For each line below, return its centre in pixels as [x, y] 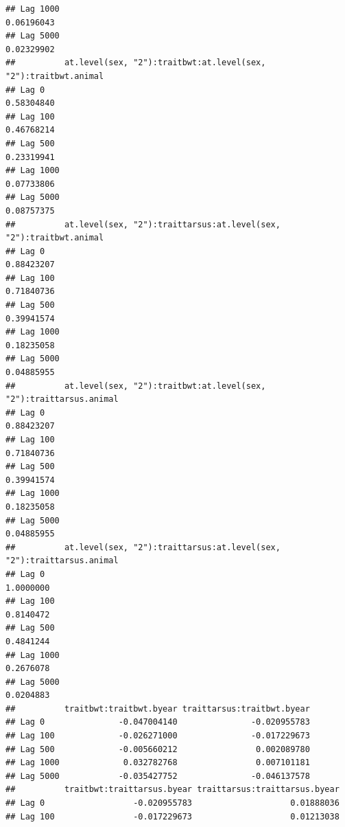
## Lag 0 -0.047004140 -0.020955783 [158, 722]
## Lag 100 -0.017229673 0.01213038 [172, 816]
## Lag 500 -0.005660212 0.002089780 [158, 749]
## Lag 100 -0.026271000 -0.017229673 [158, 736]
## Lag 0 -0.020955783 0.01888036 [172, 803]
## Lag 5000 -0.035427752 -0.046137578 [158, 776]
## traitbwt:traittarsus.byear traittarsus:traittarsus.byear [172, 790]
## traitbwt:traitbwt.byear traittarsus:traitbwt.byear [158, 709]
